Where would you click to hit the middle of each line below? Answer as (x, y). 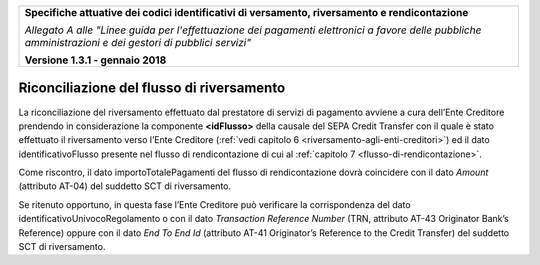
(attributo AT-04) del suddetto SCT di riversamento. (125, 186)
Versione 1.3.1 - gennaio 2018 (95, 60)
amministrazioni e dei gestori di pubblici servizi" (138, 42)
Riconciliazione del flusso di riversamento (152, 88)
